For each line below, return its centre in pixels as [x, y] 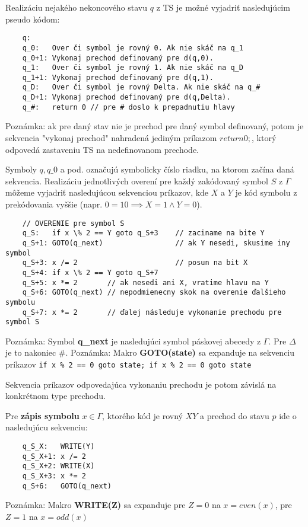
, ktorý [264, 138]
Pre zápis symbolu [42, 415]
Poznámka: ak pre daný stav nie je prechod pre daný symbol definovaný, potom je [155, 126]
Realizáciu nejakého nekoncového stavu [77, 7]
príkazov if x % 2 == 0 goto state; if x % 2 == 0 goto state [128, 364]
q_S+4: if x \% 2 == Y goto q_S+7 [90, 272]
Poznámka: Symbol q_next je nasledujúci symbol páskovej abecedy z [133, 341]
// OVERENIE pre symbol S [73, 223]
